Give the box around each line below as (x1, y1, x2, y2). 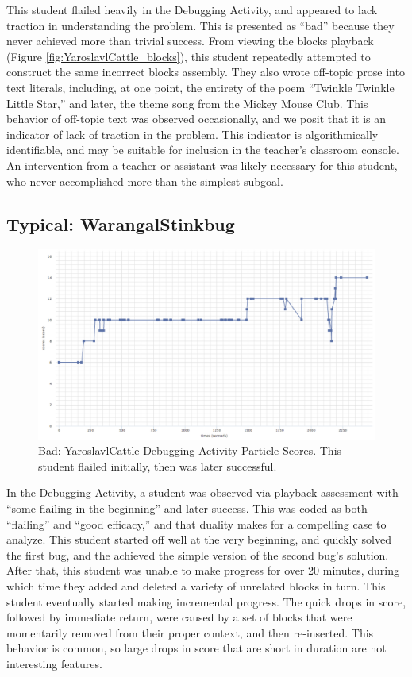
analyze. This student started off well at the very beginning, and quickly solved (6, 531, 391, 548)
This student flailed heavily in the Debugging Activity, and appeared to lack (6, 2, 378, 17)
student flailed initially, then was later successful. (38, 457, 277, 474)
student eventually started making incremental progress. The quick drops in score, (6, 593, 406, 610)
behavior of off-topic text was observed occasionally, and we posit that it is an (6, 110, 387, 127)
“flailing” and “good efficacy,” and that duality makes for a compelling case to (6, 515, 387, 532)
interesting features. (6, 655, 102, 671)
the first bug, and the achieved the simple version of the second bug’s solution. (6, 546, 389, 563)
